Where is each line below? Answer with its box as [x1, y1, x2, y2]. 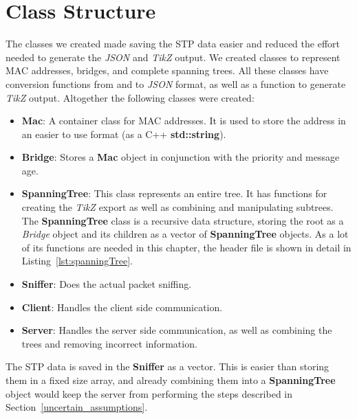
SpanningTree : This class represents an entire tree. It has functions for [21, 186, 327, 201]
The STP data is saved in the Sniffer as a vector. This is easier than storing [6, 359, 329, 374]
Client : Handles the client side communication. [21, 299, 223, 314]
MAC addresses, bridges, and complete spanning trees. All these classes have [6, 63, 329, 78]
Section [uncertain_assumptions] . [6, 400, 148, 414]
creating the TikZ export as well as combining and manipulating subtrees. [21, 200, 334, 214]
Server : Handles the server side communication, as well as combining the [21, 323, 332, 337]
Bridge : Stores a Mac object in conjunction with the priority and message [21, 150, 340, 164]
